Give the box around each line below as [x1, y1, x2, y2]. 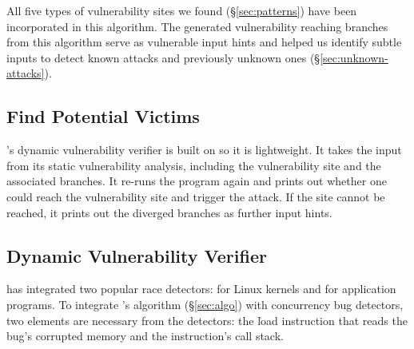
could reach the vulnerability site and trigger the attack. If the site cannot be [6, 188, 385, 204]
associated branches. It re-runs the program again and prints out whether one [6, 173, 387, 189]
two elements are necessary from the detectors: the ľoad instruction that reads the [6, 311, 408, 328]
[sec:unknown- [320, 49, 388, 65]
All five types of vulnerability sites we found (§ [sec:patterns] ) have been [6, 2, 357, 18]
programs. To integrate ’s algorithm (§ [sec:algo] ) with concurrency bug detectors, [6, 295, 404, 312]
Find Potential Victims [6, 104, 200, 129]
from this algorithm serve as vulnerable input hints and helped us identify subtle [6, 34, 402, 50]
